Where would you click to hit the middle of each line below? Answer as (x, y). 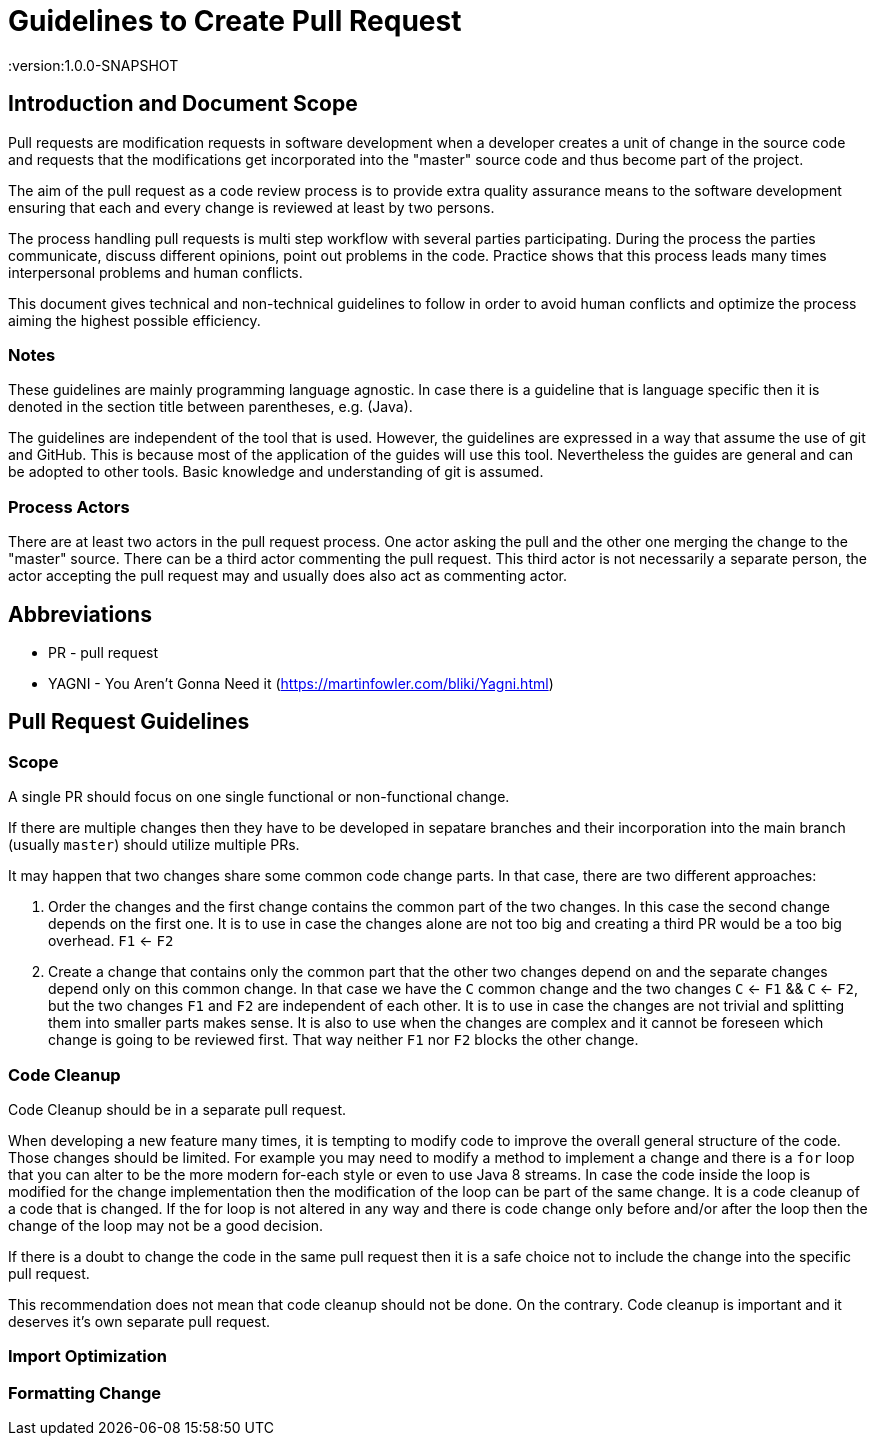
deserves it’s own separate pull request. (139, 1321)
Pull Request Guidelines (129, 722)
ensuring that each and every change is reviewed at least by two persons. (251, 207)
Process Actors (69, 506)
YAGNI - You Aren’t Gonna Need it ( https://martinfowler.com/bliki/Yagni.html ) (301, 683)
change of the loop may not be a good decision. (166, 1225)
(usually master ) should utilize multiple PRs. (154, 845)
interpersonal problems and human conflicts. (155, 272)
